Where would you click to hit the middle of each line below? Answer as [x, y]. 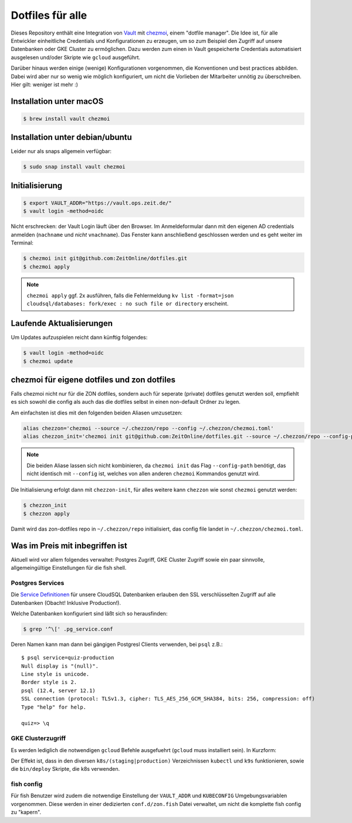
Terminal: [22, 243]
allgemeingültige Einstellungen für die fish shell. [69, 568]
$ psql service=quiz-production [68, 658]
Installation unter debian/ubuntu [71, 137]
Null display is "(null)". [60, 666]
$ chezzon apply [47, 513]
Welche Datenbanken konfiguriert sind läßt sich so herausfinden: [89, 613]
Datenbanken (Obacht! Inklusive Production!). [66, 603]
